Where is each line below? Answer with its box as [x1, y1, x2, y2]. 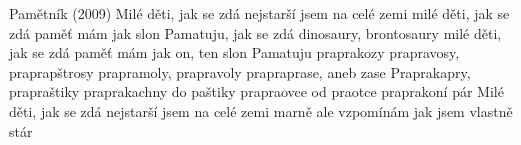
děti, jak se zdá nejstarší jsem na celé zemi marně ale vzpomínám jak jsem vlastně [9, 100, 513, 121]
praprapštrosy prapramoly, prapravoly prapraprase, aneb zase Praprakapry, [9, 61, 471, 82]
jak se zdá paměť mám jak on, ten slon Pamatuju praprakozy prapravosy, [9, 42, 460, 63]
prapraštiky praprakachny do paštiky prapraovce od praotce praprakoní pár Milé [9, 81, 504, 102]
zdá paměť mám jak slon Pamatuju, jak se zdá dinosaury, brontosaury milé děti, [9, 22, 502, 43]
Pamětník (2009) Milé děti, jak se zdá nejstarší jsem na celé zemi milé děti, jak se [9, 3, 510, 23]
